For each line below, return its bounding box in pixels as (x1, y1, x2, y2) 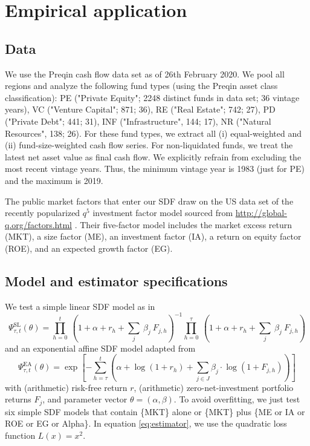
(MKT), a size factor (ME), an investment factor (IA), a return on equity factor (5, 230, 302, 243)
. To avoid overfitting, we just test (173, 393, 300, 405)
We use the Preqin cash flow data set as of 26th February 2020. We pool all (5, 67, 285, 80)
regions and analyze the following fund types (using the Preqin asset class (5, 79, 278, 92)
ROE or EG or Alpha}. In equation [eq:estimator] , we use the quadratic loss (5, 417, 287, 430)
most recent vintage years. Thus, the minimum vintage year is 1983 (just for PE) (5, 162, 305, 175)
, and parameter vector (42, 393, 128, 405)
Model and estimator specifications (5, 271, 228, 290)
